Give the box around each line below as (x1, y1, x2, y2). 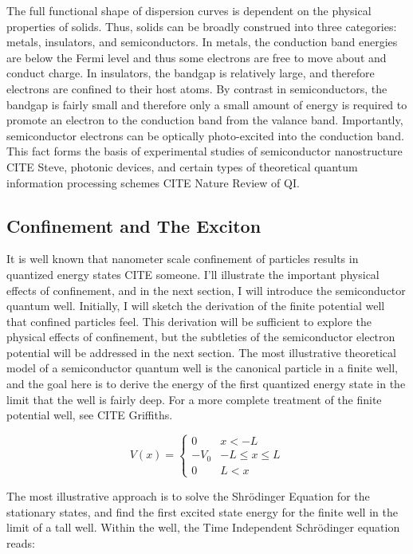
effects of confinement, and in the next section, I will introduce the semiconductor (6, 281, 406, 298)
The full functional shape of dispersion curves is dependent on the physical (6, 2, 372, 18)
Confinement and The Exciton (6, 213, 262, 238)
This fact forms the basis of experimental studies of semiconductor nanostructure (6, 143, 403, 159)
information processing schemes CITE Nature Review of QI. (6, 174, 300, 191)
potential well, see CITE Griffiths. (6, 407, 173, 423)
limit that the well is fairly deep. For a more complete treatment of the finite (6, 391, 382, 407)
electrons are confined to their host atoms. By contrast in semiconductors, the (6, 80, 387, 96)
